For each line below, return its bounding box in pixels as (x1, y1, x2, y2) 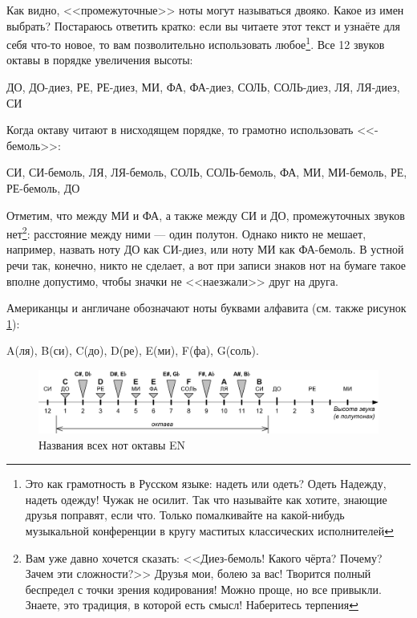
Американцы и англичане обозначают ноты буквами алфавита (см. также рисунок (6, 299, 407, 316)
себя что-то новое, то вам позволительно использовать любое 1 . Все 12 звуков (6, 34, 385, 52)
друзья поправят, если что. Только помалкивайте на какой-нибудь (25, 506, 345, 523)
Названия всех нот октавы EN (38, 436, 186, 453)
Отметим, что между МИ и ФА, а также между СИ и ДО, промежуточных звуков (6, 206, 405, 223)
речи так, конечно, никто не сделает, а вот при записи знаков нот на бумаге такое (6, 257, 407, 274)
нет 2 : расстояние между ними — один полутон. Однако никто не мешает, (6, 223, 366, 242)
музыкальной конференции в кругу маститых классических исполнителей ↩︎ (25, 522, 394, 539)
